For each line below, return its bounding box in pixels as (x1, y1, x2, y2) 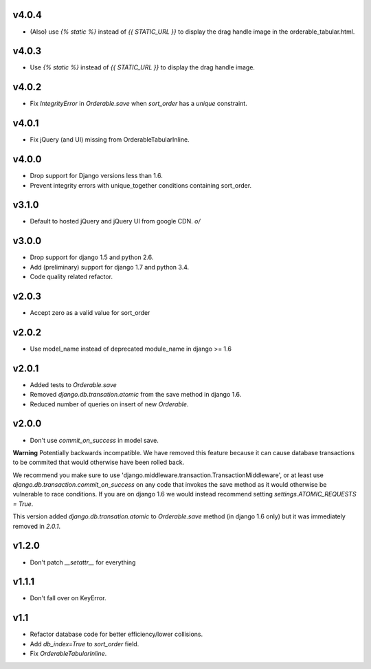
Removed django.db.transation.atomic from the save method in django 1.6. (30, 391, 242, 399)
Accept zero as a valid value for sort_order (30, 309, 150, 317)
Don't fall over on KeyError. (30, 594, 106, 602)
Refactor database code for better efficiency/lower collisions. (30, 630, 203, 639)
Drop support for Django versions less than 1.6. (30, 172, 163, 180)
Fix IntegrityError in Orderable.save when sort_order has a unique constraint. (30, 100, 247, 108)
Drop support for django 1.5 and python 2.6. (30, 253, 154, 261)
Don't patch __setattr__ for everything (30, 558, 136, 567)
